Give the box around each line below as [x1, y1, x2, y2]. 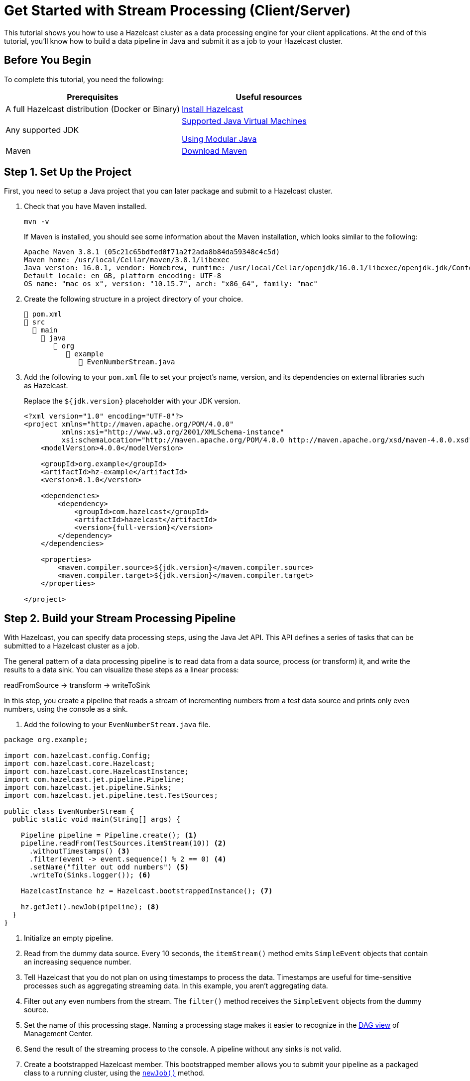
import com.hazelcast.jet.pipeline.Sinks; [4, 783, 172, 792]
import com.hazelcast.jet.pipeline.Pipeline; [4, 775, 185, 784]
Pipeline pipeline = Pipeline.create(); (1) [20, 831, 197, 840]
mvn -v [24, 217, 49, 226]
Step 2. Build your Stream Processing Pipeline [4, 612, 236, 625]
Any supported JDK [5, 124, 79, 135]
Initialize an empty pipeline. [24, 934, 114, 943]
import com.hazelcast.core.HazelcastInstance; [4, 767, 189, 776]
